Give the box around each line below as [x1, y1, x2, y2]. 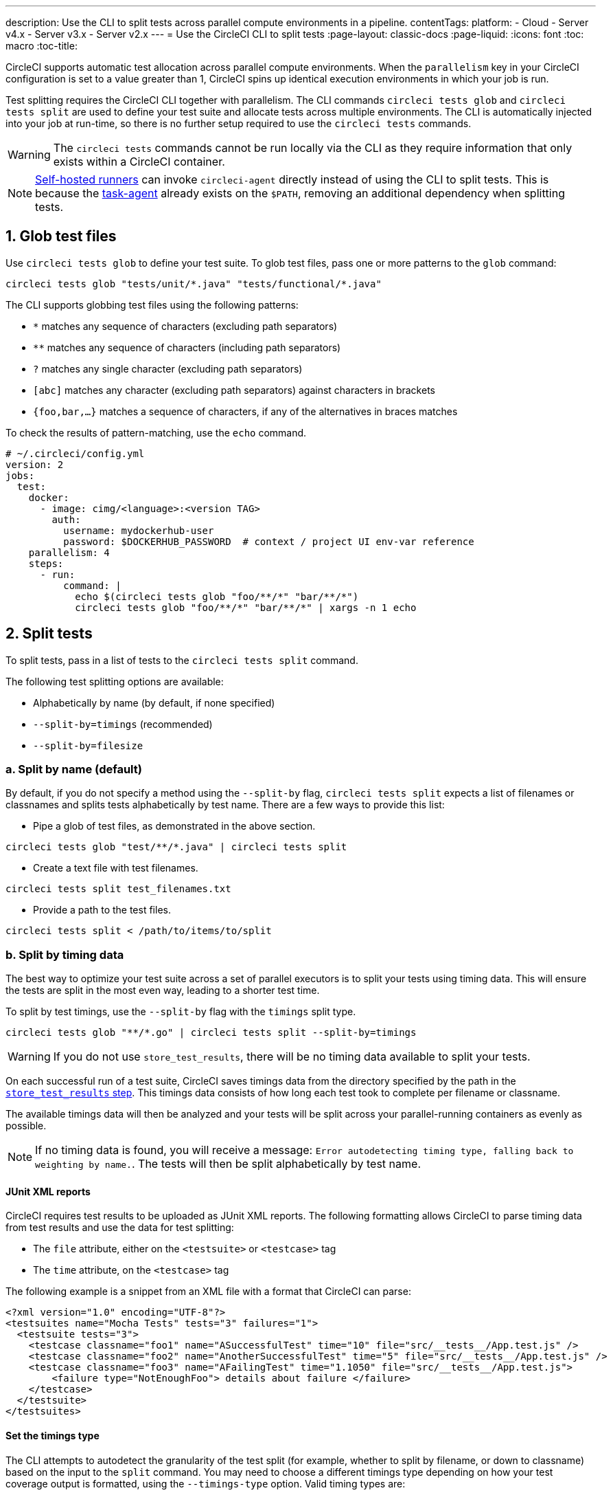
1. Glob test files [5, 228, 117, 245]
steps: [28, 557, 64, 569]
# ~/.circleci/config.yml [5, 447, 145, 459]
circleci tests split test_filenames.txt [5, 883, 231, 895]
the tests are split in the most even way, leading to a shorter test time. [5, 984, 320, 997]
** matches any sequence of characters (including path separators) [33, 341, 341, 353]
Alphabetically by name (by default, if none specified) [33, 696, 275, 709]
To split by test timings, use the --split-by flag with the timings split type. [5, 1006, 356, 1018]
